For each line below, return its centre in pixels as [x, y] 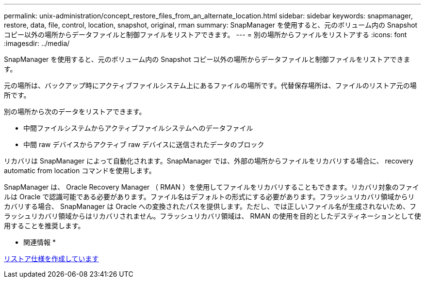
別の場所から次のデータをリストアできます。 [75, 111]
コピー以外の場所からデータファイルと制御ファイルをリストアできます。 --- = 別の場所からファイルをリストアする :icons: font [205, 35]
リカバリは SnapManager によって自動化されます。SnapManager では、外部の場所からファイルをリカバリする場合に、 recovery [209, 161]
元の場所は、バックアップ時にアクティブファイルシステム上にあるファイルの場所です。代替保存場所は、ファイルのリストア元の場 [210, 85]
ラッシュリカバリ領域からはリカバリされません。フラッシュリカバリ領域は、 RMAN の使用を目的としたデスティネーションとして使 [212, 216]
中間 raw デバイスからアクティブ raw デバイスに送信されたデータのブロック [144, 144]
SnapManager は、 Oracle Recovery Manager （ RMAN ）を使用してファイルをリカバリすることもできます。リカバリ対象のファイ [212, 187]
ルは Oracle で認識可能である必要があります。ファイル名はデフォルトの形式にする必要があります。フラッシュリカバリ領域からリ [209, 197]
